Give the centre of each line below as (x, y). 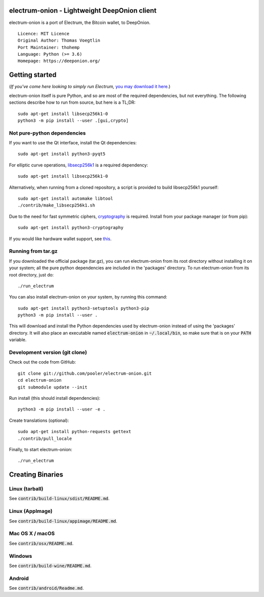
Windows (21, 556)
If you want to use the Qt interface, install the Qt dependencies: (73, 143)
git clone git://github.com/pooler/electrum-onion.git (85, 373)
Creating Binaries (36, 475)
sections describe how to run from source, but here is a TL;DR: (72, 102)
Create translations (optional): (39, 420)
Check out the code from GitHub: (43, 362)
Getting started (33, 75)
